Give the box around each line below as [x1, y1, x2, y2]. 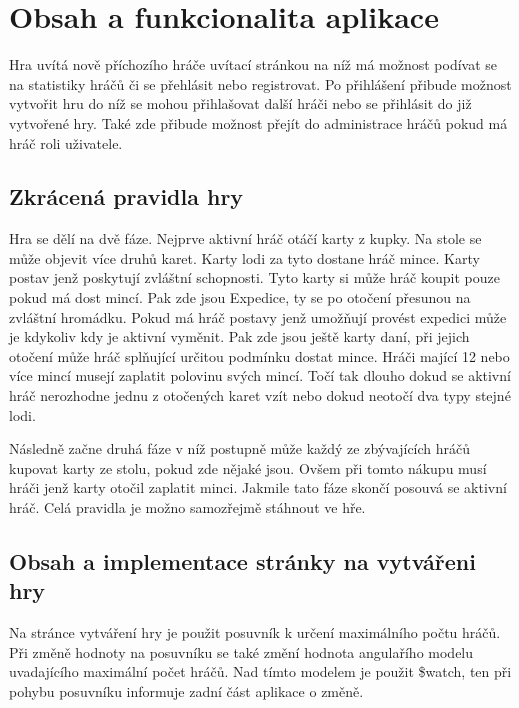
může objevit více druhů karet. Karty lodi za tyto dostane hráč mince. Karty [9, 247, 480, 268]
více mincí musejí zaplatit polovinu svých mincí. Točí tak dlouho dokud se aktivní [9, 365, 511, 386]
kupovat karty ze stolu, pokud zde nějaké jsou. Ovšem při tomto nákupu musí [9, 457, 487, 478]
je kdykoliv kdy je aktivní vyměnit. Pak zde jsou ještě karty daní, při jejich [9, 326, 470, 347]
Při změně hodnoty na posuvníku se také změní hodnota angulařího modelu [9, 641, 474, 662]
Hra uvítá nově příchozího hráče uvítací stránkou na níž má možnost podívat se [9, 54, 498, 75]
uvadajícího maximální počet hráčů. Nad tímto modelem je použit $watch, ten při [9, 661, 512, 682]
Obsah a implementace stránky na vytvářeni [9, 546, 476, 576]
